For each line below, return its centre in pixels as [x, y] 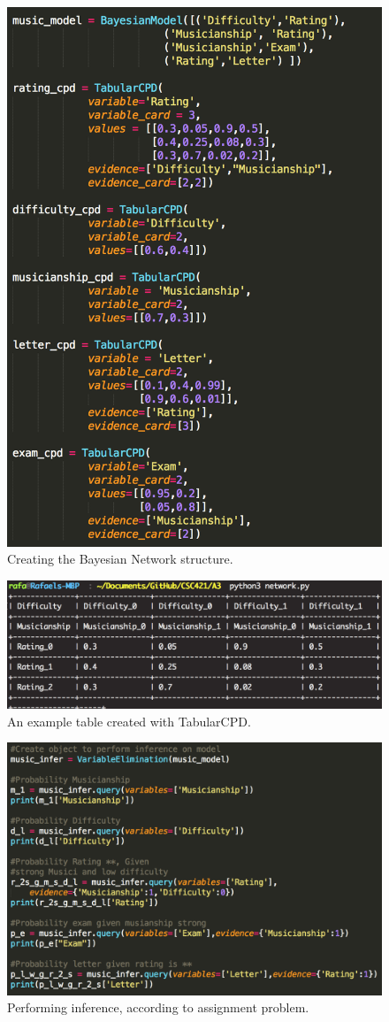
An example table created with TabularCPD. [129, 721]
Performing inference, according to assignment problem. [158, 1007]
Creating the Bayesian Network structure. [120, 559]
